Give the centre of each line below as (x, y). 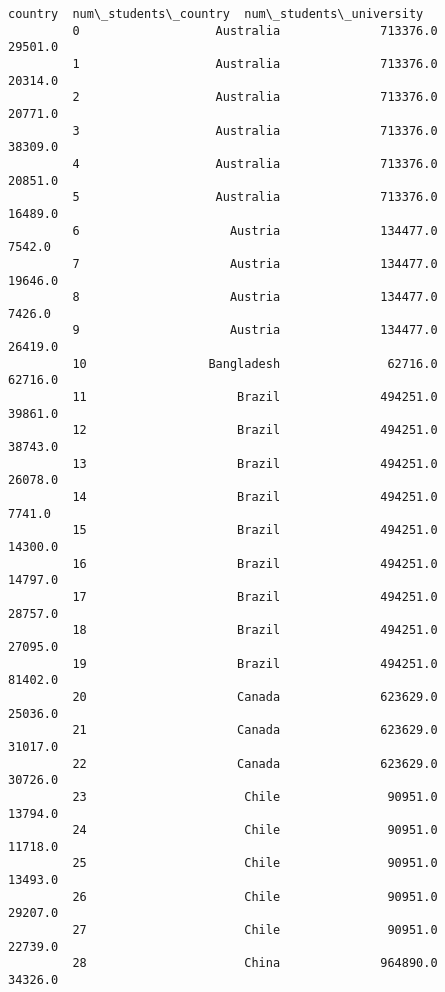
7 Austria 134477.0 (255, 263)
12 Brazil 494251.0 (255, 430)
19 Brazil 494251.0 (255, 663)
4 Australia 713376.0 (255, 163)
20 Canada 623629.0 (255, 696)
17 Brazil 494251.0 (255, 596)
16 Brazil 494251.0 (255, 563)
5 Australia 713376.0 (255, 197)
